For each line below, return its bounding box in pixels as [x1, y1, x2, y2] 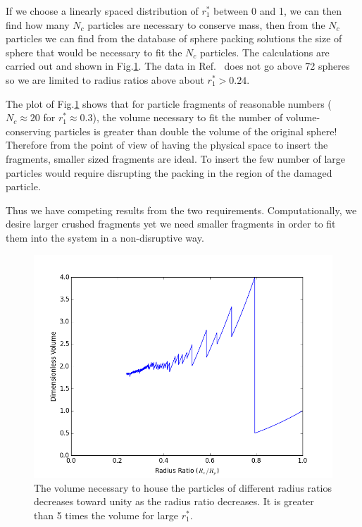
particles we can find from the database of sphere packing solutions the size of [6, 31, 342, 46]
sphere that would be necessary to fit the [6, 44, 182, 59]
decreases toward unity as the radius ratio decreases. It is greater [34, 494, 314, 509]
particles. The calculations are [199, 44, 330, 59]
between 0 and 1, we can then [213, 4, 342, 18]
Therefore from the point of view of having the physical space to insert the [6, 137, 328, 152]
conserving [6, 123, 51, 138]
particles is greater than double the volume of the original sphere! [54, 123, 337, 138]
